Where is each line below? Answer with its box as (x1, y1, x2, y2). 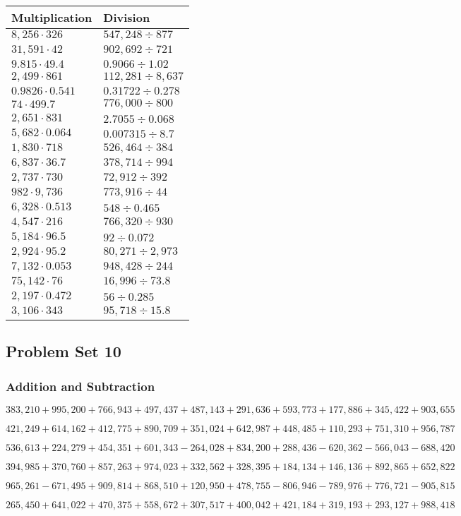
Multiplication (11, 9, 92, 25)
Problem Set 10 (6, 340, 121, 362)
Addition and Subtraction (6, 377, 155, 395)
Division (103, 9, 150, 25)
